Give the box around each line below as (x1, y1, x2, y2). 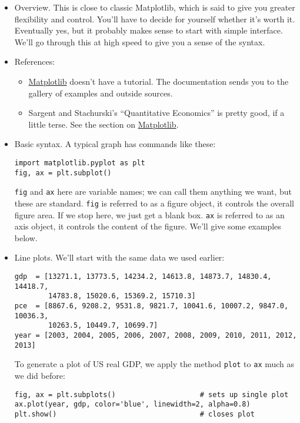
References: (14, 55, 55, 68)
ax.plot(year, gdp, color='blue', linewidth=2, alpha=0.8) (14, 400, 251, 409)
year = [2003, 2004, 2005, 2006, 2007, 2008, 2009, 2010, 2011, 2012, (14, 331, 297, 339)
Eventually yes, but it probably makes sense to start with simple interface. (14, 24, 283, 36)
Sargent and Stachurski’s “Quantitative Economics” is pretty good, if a (28, 106, 285, 119)
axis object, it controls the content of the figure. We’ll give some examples (14, 220, 281, 232)
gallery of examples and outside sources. (28, 86, 173, 99)
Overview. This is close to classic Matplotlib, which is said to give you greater (14, 1, 295, 13)
